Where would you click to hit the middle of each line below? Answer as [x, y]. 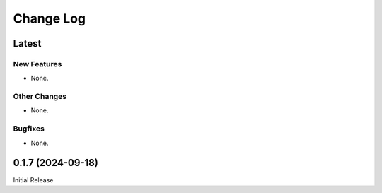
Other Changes [40, 97]
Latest [27, 43]
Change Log [50, 18]
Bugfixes [29, 129]
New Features [37, 64]
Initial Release [33, 180]
